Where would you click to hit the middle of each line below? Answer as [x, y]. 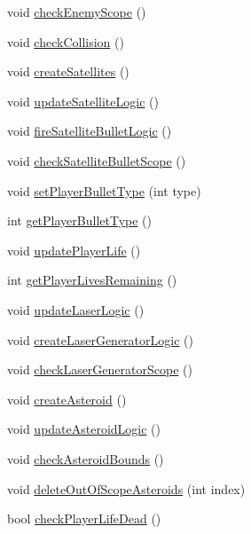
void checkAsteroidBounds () [86, 458]
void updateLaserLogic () [76, 309]
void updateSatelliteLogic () [83, 101]
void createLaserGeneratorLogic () [100, 339]
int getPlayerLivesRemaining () [92, 280]
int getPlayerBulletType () [80, 220]
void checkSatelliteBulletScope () [97, 160]
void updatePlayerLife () [74, 250]
